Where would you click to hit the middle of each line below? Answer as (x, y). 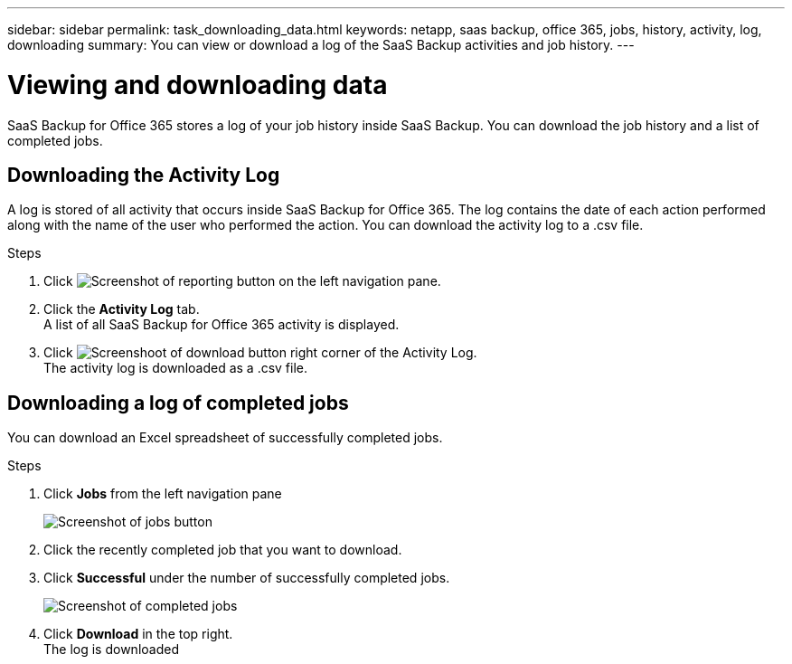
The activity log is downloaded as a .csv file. (176, 368)
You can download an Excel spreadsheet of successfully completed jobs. (225, 438)
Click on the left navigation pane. (242, 281)
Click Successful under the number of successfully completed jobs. (247, 578)
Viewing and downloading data (198, 85)
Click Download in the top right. (138, 634)
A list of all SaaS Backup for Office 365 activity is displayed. (222, 325)
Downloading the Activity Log (144, 175)
